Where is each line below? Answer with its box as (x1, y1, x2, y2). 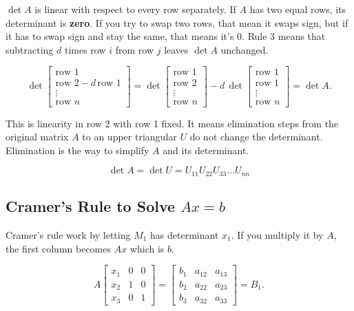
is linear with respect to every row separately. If (34, 2, 236, 16)
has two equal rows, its (249, 2, 346, 16)
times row (64, 42, 106, 56)
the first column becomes (6, 241, 112, 255)
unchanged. (220, 42, 269, 56)
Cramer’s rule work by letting (6, 227, 131, 242)
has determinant (150, 227, 219, 242)
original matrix (6, 129, 69, 144)
